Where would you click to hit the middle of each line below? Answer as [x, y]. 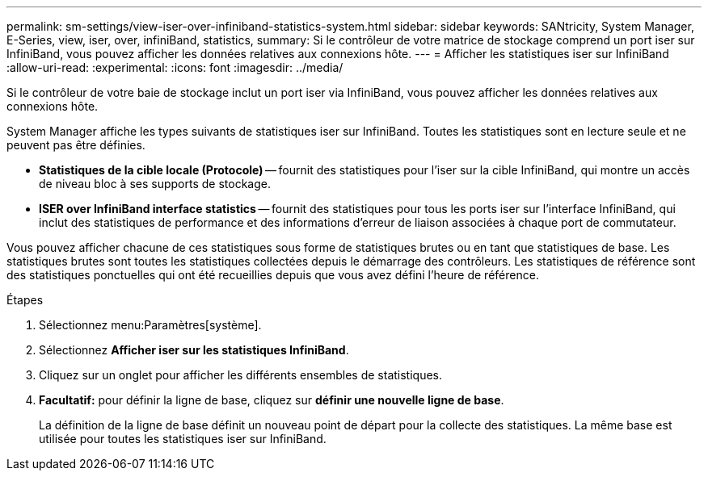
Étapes [25, 300]
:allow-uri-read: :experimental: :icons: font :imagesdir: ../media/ [175, 67]
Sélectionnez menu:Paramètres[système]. [150, 325]
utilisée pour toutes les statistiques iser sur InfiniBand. [183, 439]
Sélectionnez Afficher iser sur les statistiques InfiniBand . [194, 350]
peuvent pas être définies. [76, 145]
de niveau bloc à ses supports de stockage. [155, 184]
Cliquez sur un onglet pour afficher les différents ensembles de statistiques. [241, 375]
